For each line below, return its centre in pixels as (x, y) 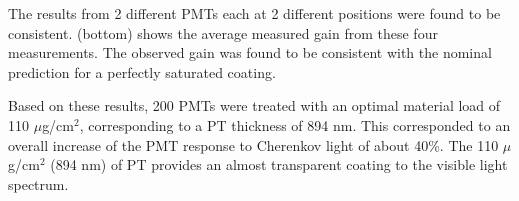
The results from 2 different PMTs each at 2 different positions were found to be (254, 13)
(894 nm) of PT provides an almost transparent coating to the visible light (279, 164)
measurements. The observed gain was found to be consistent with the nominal (250, 52)
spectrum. (38, 183)
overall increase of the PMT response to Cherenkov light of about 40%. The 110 (253, 144)
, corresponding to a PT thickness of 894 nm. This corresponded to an (295, 124)
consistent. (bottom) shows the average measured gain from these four (223, 32)
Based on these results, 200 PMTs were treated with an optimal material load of (254, 105)
